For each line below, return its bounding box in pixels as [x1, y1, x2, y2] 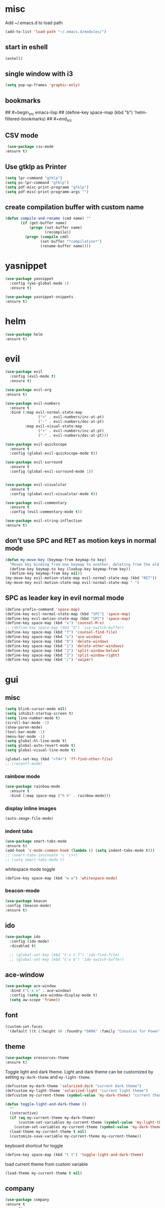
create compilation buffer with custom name [5, 203, 144, 211]
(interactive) [9, 1111, 38, 1116]
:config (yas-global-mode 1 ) [9, 281, 69, 286]
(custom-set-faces [5, 1024, 43, 1029]
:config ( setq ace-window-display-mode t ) [9, 993, 98, 998]
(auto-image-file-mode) [5, 816, 54, 821]
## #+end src [46, 116, 72, 123]
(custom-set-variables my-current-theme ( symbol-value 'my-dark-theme [14, 1125, 162, 1130]
